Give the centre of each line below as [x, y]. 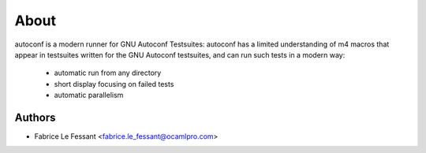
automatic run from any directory [108, 73]
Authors [35, 117]
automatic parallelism [89, 95]
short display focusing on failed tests [114, 84]
